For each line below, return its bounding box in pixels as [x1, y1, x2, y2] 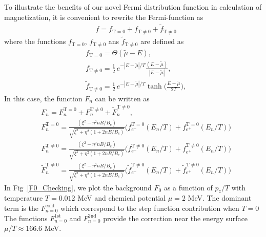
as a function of [163, 182, 213, 192]
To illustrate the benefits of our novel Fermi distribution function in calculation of [4, 2, 262, 12]
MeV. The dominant [188, 192, 252, 203]
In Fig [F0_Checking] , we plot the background [4, 182, 152, 192]
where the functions [4, 36, 66, 47]
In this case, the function [4, 93, 83, 103]
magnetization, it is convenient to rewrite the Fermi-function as [4, 11, 203, 22]
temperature [4, 192, 43, 203]
